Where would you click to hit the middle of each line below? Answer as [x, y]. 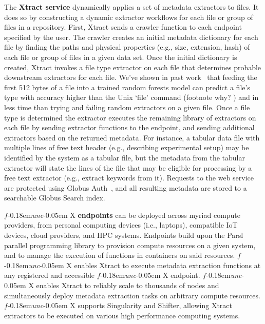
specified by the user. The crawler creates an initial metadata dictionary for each [131, 37]
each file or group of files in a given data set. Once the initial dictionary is [121, 57]
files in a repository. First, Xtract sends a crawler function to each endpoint [123, 27]
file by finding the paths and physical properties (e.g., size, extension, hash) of [127, 47]
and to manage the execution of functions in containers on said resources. [120, 255]
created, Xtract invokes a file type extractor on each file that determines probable [133, 67]
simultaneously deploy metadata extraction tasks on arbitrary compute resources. [132, 295]
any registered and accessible [50, 275]
